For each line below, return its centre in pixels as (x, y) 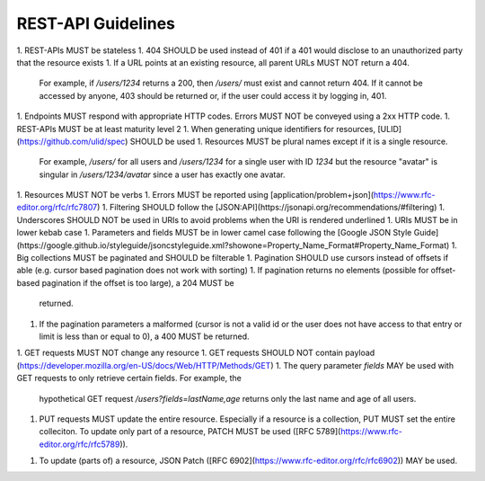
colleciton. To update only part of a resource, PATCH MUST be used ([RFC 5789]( (190, 432)
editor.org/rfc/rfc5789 (79, 444)
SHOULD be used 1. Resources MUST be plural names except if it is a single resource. (289, 141)
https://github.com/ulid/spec (72, 141)
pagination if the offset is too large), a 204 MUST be (138, 282)
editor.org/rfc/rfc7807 (57, 208)
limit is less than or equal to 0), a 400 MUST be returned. (145, 336)
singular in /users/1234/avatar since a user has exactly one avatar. (162, 174)
